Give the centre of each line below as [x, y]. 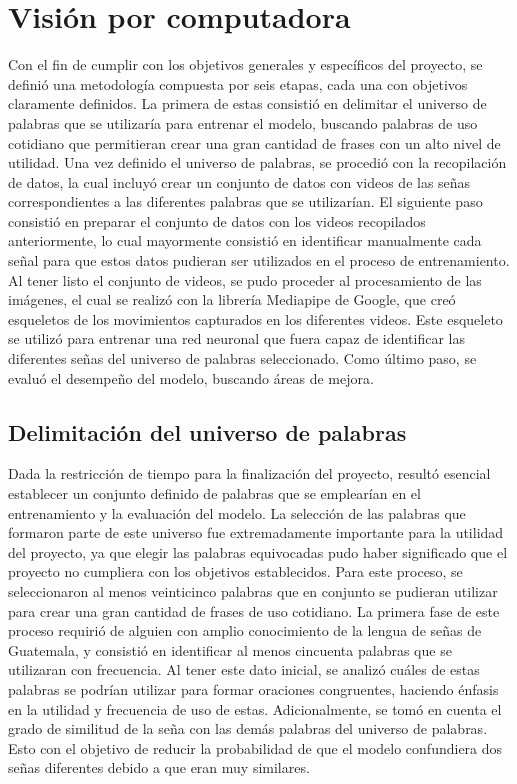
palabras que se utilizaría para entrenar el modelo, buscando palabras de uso [243, 122]
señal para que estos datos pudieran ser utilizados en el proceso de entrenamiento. [259, 260]
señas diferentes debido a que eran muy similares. [159, 767]
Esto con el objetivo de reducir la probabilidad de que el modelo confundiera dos [255, 747]
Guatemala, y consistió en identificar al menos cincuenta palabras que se [230, 649]
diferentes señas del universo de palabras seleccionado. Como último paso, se [242, 358]
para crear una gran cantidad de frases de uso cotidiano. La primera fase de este [254, 610]
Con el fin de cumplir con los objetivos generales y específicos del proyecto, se [245, 64]
